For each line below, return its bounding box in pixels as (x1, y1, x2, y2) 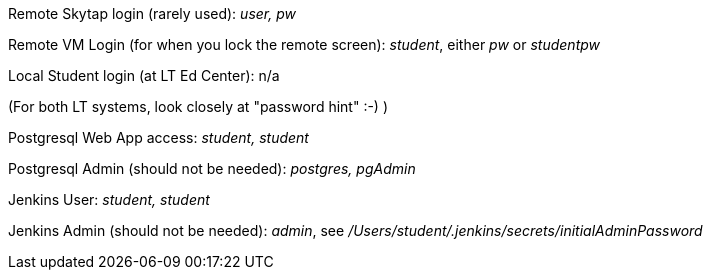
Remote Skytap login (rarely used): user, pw (8, 5, 296, 22)
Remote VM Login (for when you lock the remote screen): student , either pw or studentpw (8, 36, 601, 53)
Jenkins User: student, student (8, 191, 210, 208)
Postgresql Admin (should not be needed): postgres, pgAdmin (8, 160, 416, 177)
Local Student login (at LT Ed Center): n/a (8, 67, 280, 84)
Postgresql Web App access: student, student (8, 129, 309, 146)
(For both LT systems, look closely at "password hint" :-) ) (8, 98, 389, 115)
